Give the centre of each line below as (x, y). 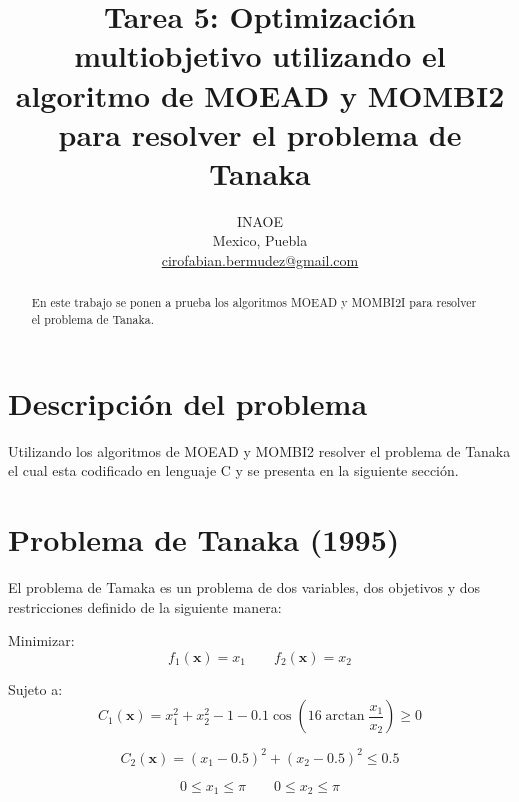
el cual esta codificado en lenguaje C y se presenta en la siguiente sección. (233, 470)
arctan (345, 716)
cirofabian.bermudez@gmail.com (260, 260)
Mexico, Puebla (260, 240)
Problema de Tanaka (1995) (204, 539)
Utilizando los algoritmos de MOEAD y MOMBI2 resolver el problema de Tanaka (259, 450)
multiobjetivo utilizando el (260, 55)
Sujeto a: (35, 688)
